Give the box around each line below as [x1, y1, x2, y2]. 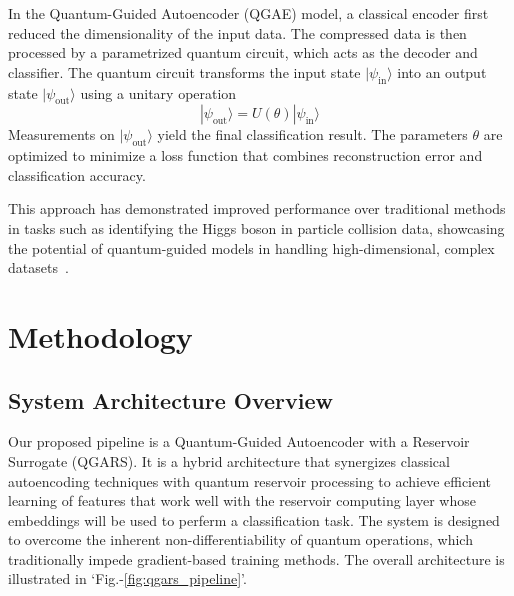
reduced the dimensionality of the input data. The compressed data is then [8, 22, 467, 43]
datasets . [8, 257, 69, 278]
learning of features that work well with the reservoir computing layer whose [8, 490, 476, 511]
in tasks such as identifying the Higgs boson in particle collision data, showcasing [8, 217, 505, 238]
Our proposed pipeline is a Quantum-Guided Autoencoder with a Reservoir [8, 431, 470, 452]
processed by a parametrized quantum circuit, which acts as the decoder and [8, 42, 478, 63]
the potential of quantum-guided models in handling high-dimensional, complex [8, 237, 495, 258]
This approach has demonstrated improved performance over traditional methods [8, 198, 506, 219]
